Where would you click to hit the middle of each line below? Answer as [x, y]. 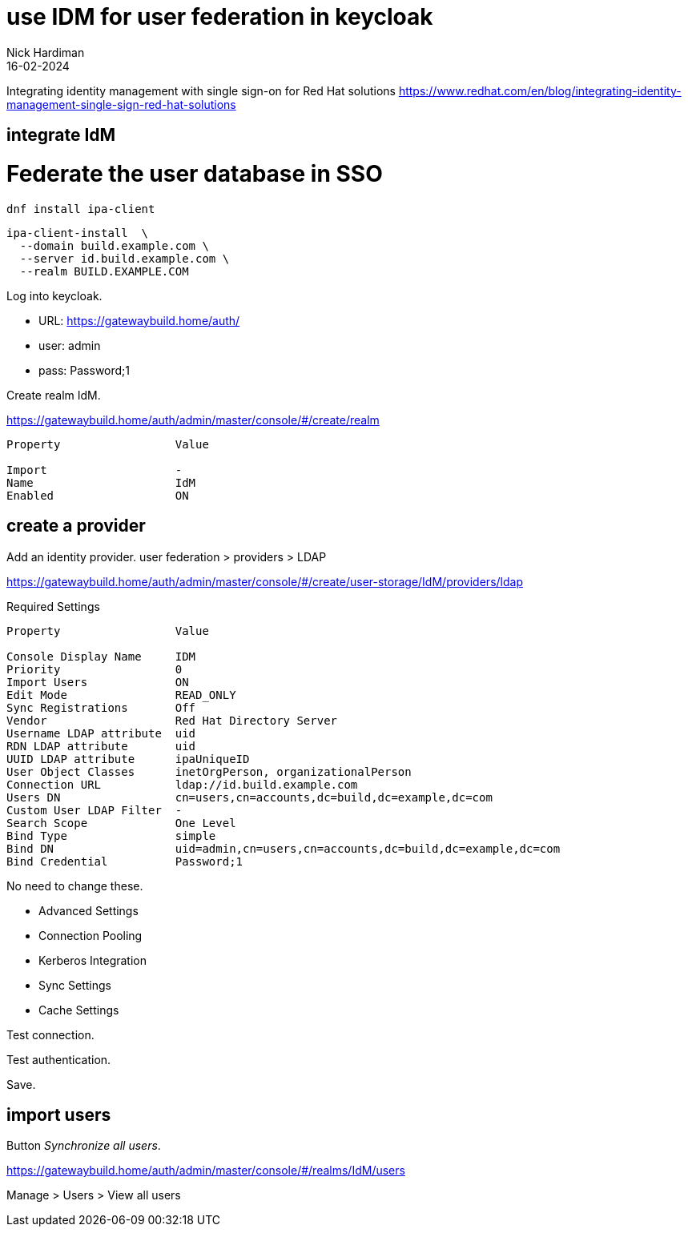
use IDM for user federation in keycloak [220, 17]
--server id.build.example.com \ [125, 258]
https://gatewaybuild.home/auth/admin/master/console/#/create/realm [193, 420]
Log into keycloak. [54, 295]
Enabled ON [98, 495]
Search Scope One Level [121, 823]
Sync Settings [75, 985]
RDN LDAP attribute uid [101, 746]
